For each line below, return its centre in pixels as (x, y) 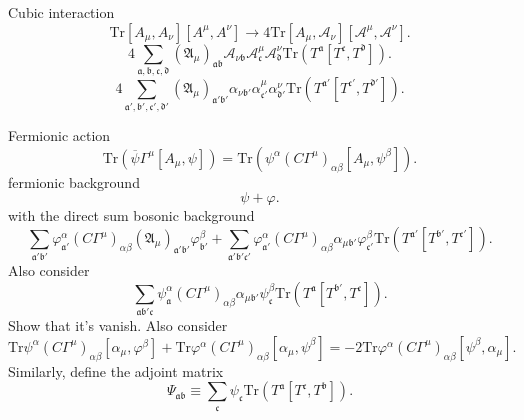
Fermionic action (59, 135)
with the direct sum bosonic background (131, 215)
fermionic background (74, 181)
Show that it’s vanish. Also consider (118, 325)
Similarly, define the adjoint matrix (116, 370)
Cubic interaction (61, 12)
